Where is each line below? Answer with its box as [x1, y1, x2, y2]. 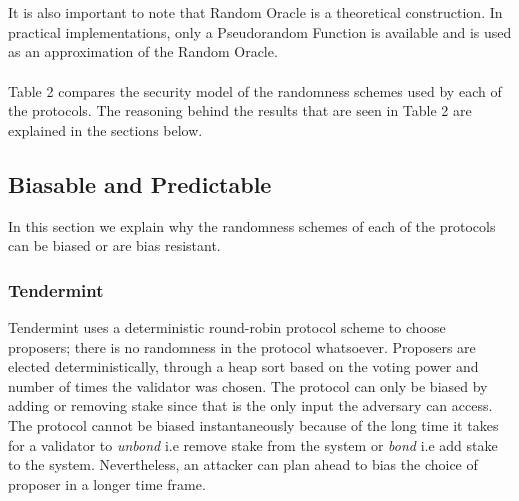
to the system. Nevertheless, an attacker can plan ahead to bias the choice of [8, 454, 478, 475]
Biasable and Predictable [8, 168, 272, 199]
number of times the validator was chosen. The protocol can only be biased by [8, 375, 488, 396]
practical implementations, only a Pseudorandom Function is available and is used [8, 21, 512, 42]
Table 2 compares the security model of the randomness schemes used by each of [8, 80, 502, 101]
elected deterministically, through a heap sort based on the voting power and [8, 356, 479, 377]
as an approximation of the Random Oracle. [8, 41, 278, 62]
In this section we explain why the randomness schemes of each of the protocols [8, 215, 496, 236]
